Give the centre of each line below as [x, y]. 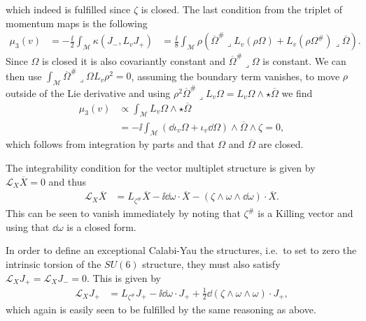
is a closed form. [101, 226]
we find [297, 92]
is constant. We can [304, 60]
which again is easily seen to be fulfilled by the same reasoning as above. [161, 309]
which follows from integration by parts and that [110, 144]
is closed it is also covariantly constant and [134, 60]
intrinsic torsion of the [54, 264]
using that [28, 226]
